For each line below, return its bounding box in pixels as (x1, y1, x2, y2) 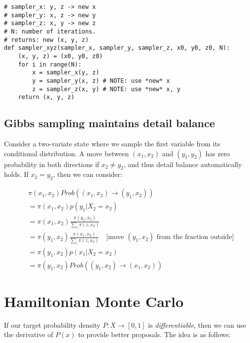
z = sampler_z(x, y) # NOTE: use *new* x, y (32, 85, 180, 93)
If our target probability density (4, 319, 101, 330)
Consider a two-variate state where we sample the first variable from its (4, 138, 220, 149)
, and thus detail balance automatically (123, 159, 242, 169)
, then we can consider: (53, 169, 122, 179)
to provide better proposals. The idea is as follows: (78, 329, 231, 340)
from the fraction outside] (156, 234, 234, 241)
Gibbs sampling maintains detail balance (4, 115, 215, 131)
